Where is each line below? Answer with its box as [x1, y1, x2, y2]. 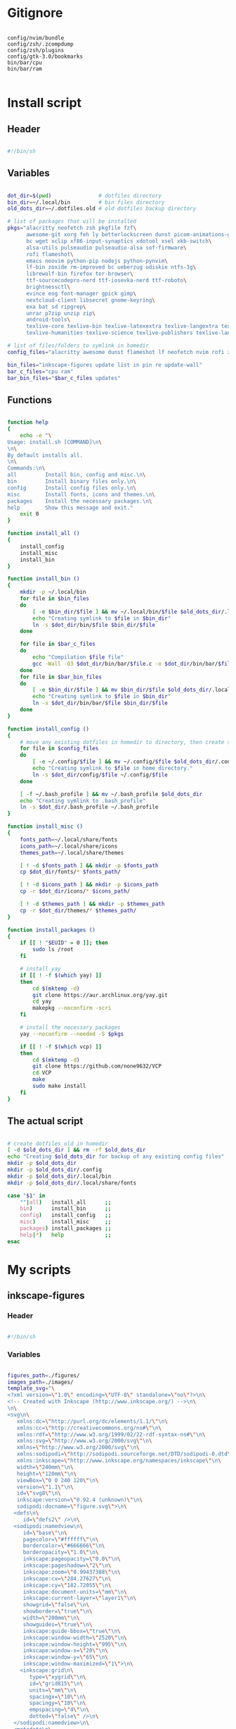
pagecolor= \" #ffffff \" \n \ [22, 1536, 99, 1543]
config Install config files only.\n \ [7, 484, 137, 491]
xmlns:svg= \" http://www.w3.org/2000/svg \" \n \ [16, 1437, 152, 1445]
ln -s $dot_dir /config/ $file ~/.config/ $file [32, 771, 169, 778]
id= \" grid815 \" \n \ [29, 1680, 83, 1687]
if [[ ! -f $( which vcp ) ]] [20, 1043, 102, 1050]
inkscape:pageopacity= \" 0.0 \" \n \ [22, 1556, 121, 1563]
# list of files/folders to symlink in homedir [7, 342, 150, 349]
